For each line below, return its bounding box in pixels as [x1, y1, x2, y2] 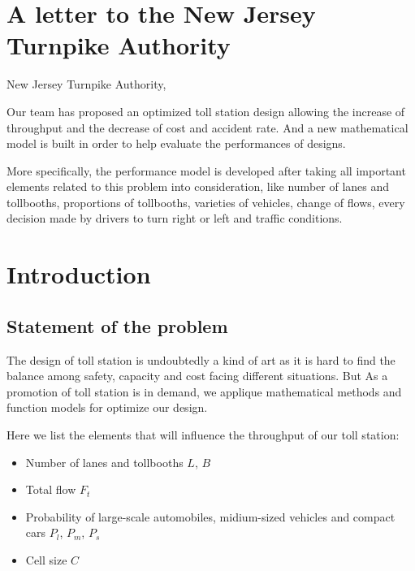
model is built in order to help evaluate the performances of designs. [6, 135, 346, 152]
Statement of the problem [6, 313, 228, 338]
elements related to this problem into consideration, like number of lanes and [6, 178, 390, 195]
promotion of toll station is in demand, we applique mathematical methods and [6, 383, 402, 400]
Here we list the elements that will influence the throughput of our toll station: [6, 426, 400, 443]
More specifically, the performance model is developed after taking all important [6, 162, 406, 179]
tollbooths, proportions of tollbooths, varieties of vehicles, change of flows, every [6, 193, 405, 210]
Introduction [6, 257, 151, 291]
